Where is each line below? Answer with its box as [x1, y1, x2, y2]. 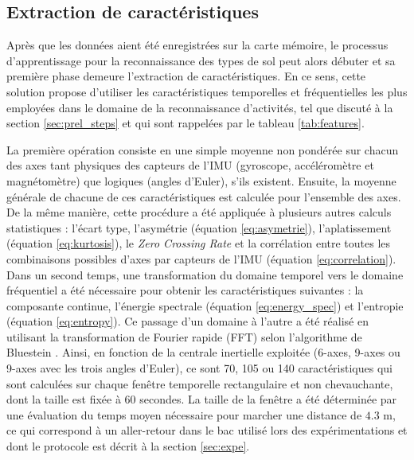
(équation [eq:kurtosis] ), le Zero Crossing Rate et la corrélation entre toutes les [6, 235, 391, 251]
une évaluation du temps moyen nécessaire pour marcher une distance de [6, 406, 362, 423]
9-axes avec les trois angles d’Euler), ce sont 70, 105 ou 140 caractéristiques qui [6, 360, 393, 376]
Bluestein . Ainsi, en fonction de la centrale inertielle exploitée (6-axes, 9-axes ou [6, 344, 400, 361]
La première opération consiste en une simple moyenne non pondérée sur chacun [6, 141, 399, 158]
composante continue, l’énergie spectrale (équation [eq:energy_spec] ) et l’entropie [6, 297, 404, 314]
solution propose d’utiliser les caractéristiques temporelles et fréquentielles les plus [6, 83, 408, 99]
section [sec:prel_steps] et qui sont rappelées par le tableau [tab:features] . [6, 115, 365, 131]
